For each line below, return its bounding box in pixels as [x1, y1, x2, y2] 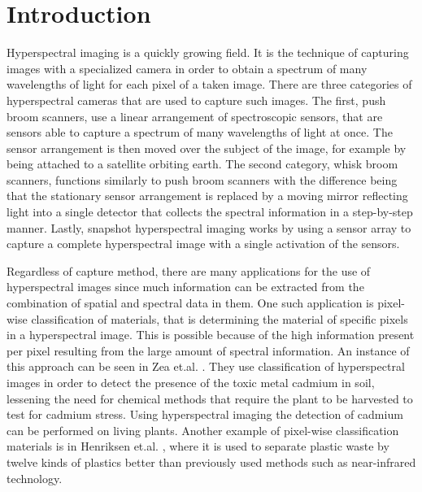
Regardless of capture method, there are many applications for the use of [7, 262, 371, 279]
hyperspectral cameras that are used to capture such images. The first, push [7, 91, 386, 108]
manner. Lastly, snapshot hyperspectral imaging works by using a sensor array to [7, 219, 411, 236]
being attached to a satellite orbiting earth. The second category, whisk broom [7, 155, 398, 172]
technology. [7, 469, 63, 486]
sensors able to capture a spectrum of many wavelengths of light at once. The [7, 124, 393, 141]
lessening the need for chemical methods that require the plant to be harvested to [7, 390, 413, 407]
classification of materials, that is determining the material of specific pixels [31, 310, 408, 327]
